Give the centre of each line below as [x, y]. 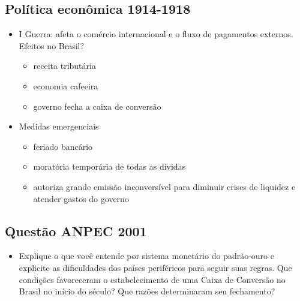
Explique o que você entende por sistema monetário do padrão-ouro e [146, 256]
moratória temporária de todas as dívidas [109, 166]
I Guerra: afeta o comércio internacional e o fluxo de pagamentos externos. [156, 34]
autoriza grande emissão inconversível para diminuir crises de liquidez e [164, 186]
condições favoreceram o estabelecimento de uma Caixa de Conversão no [152, 279]
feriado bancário [63, 146]
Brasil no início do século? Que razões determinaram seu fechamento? [147, 291]
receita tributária [64, 66]
